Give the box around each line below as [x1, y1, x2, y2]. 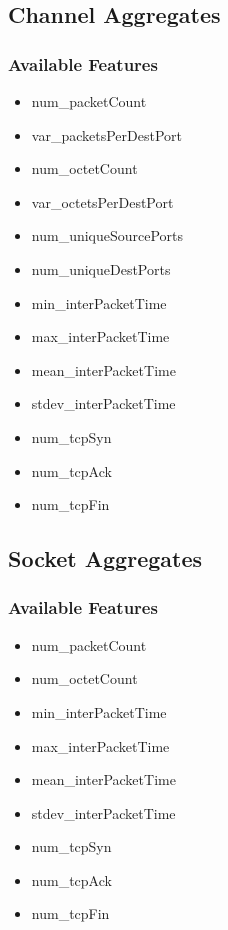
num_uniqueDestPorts [31, 258, 171, 279]
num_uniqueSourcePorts [31, 225, 184, 246]
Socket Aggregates [8, 543, 203, 574]
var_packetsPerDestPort [31, 124, 182, 145]
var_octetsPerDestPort [31, 191, 174, 212]
